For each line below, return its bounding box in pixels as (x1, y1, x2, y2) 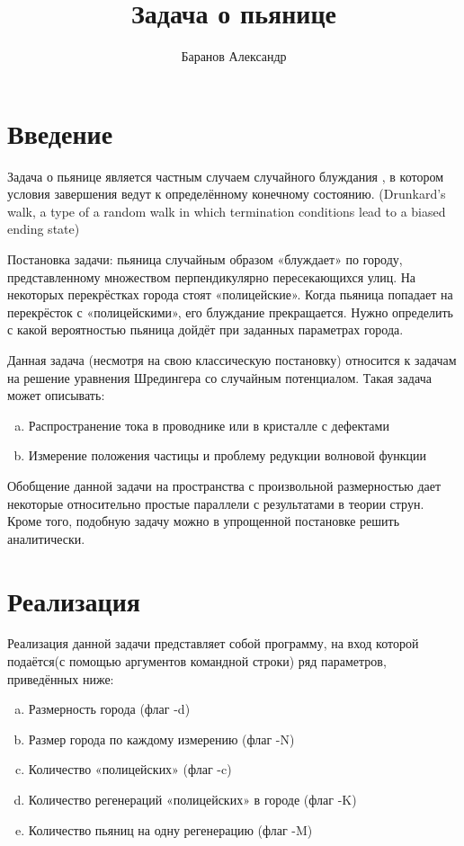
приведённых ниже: (7, 669, 114, 688)
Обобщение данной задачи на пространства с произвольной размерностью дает (7, 476, 442, 494)
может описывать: (7, 386, 105, 405)
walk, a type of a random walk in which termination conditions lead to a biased (7, 201, 446, 220)
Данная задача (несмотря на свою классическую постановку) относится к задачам (7, 351, 457, 369)
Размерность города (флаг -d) (28, 699, 191, 718)
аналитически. (7, 529, 85, 548)
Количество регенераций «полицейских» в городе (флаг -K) (28, 790, 357, 809)
